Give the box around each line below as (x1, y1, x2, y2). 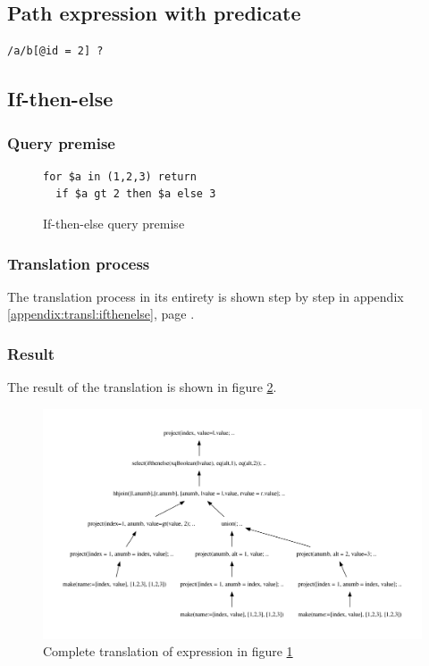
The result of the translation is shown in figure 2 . (7, 378, 277, 396)
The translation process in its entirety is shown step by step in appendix (7, 287, 404, 305)
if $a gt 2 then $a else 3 (55, 187, 216, 201)
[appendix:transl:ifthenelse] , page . (7, 304, 195, 323)
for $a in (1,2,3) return (43, 170, 197, 183)
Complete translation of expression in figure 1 (43, 642, 293, 661)
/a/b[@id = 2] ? (7, 45, 104, 58)
